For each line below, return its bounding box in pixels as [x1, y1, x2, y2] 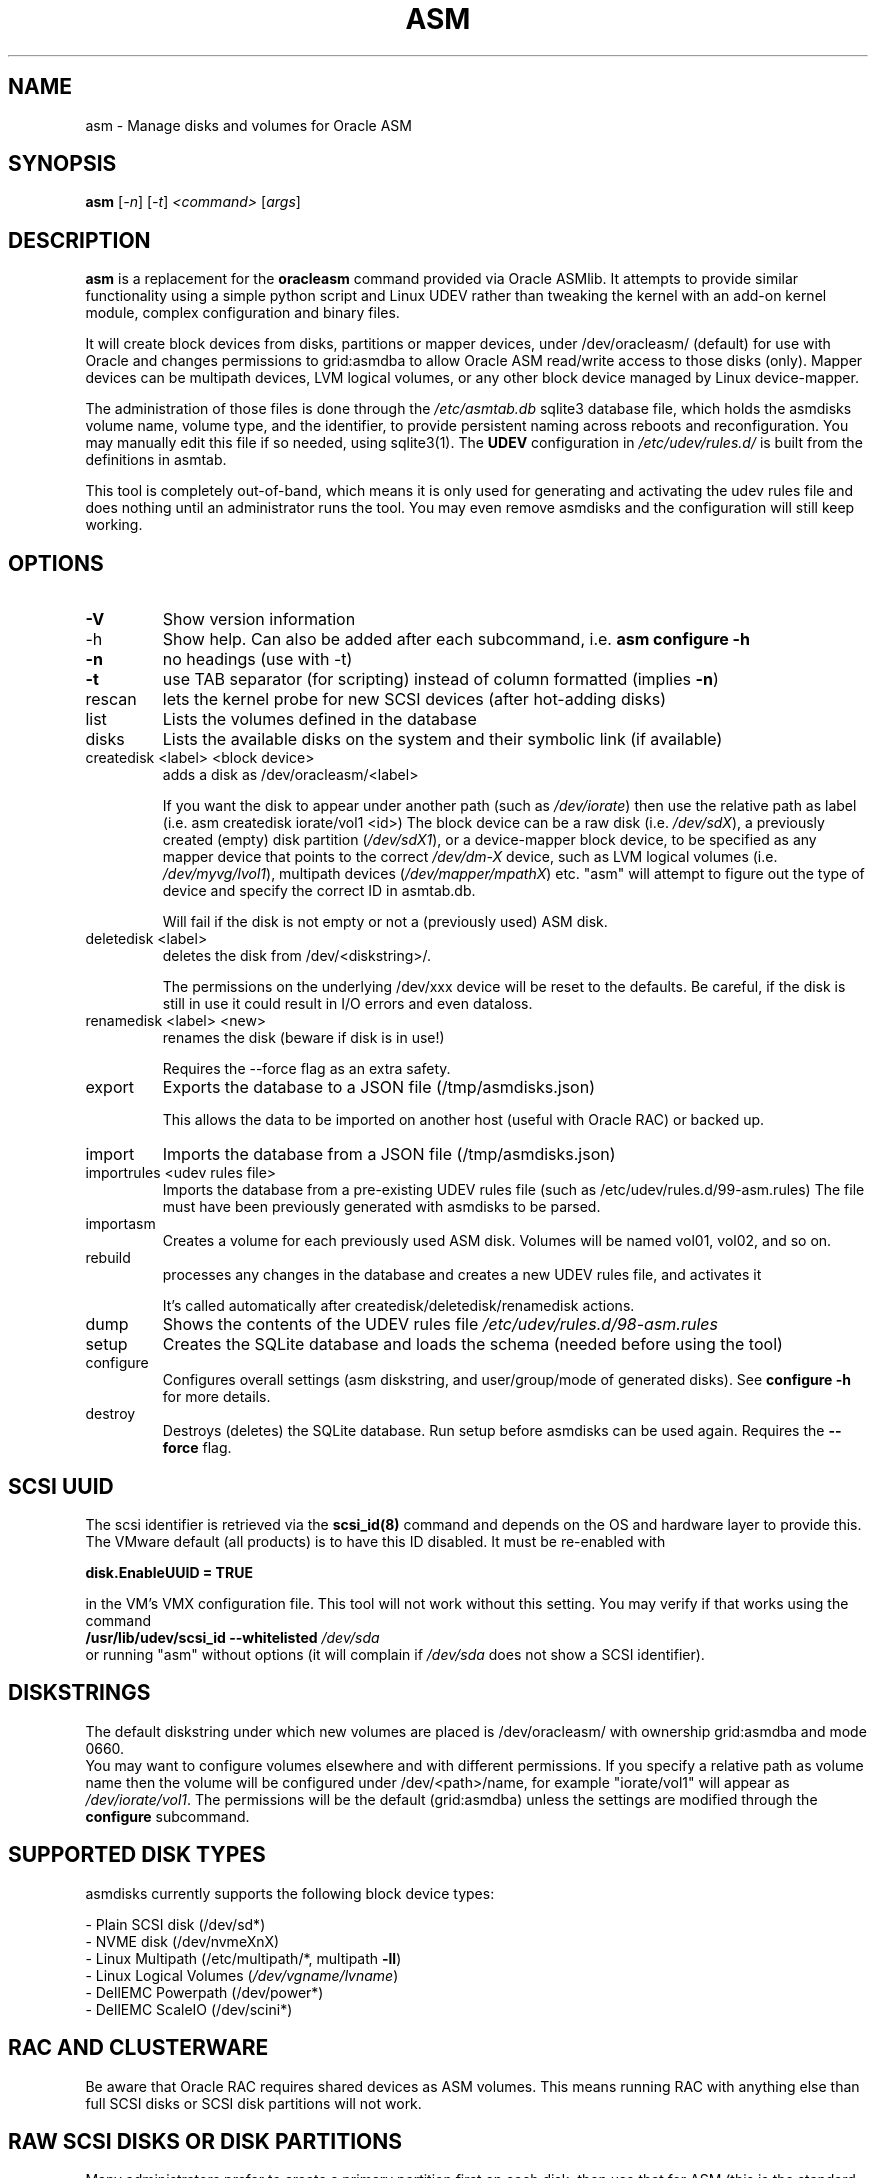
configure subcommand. [85, 1807, 250, 1825]
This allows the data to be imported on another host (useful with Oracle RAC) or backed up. [162, 1111, 765, 1129]
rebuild [85, 1249, 131, 1267]
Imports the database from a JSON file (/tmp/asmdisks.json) [162, 1144, 616, 1165]
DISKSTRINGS [8, 1680, 151, 1706]
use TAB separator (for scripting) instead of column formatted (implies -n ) [162, 669, 719, 690]
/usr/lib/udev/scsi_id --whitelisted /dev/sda [85, 1628, 380, 1646]
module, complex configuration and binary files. [85, 304, 400, 322]
